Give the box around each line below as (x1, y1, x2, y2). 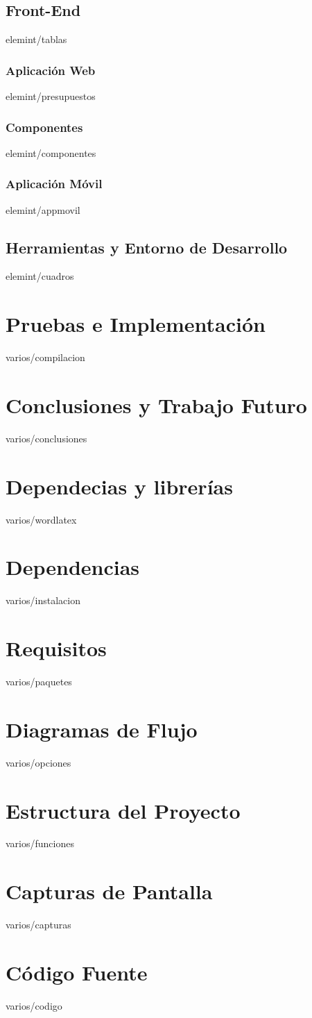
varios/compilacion (6, 350, 85, 365)
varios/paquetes (6, 674, 72, 689)
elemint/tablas (6, 32, 67, 47)
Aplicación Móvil (6, 175, 103, 192)
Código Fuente (6, 958, 148, 986)
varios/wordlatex (6, 512, 77, 526)
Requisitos (6, 634, 107, 662)
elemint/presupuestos (6, 89, 96, 103)
